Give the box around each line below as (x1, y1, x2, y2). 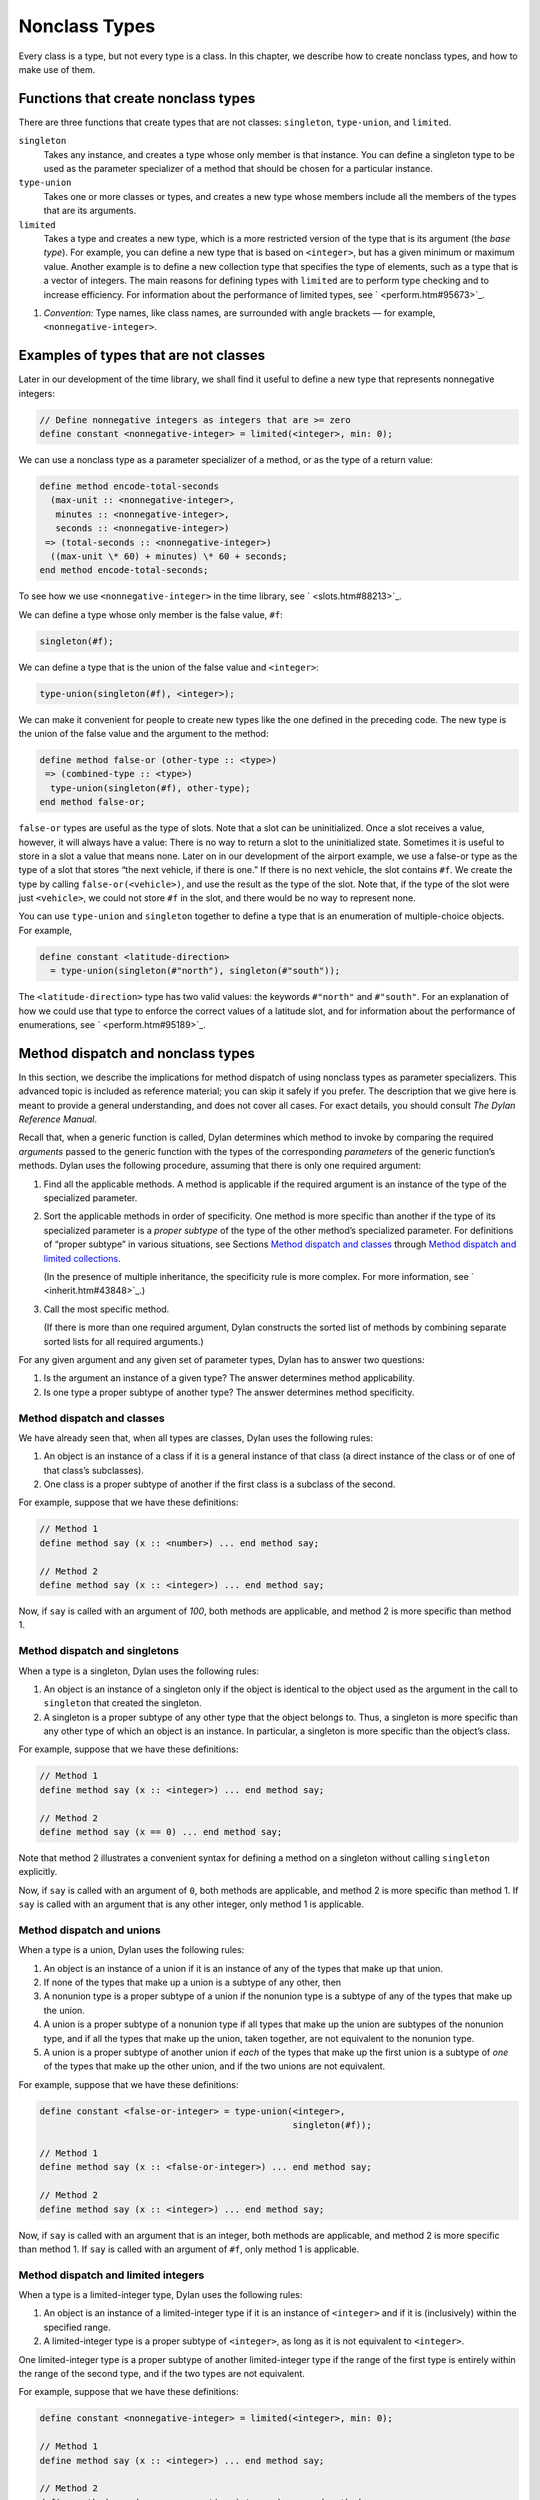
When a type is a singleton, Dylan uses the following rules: (18, 1665, 260, 1677)
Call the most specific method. (43, 1303, 170, 1315)
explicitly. (18, 1866, 58, 1878)
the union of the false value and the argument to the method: (18, 728, 269, 739)
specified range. (43, 2321, 111, 2333)
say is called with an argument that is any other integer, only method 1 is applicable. (18, 1898, 365, 1910)
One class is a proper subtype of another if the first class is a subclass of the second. (43, 1478, 396, 1490)
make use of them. (18, 63, 96, 75)
